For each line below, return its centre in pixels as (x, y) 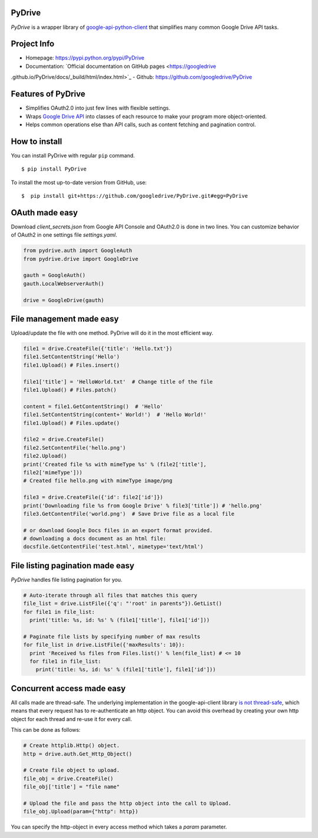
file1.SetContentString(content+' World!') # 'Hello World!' (115, 415)
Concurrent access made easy (68, 688)
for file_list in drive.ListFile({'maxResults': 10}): (104, 645)
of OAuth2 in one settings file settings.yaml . (64, 235)
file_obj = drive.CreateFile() (69, 778)
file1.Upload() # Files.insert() (72, 365)
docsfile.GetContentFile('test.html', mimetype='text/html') (113, 547)
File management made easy (65, 319)
